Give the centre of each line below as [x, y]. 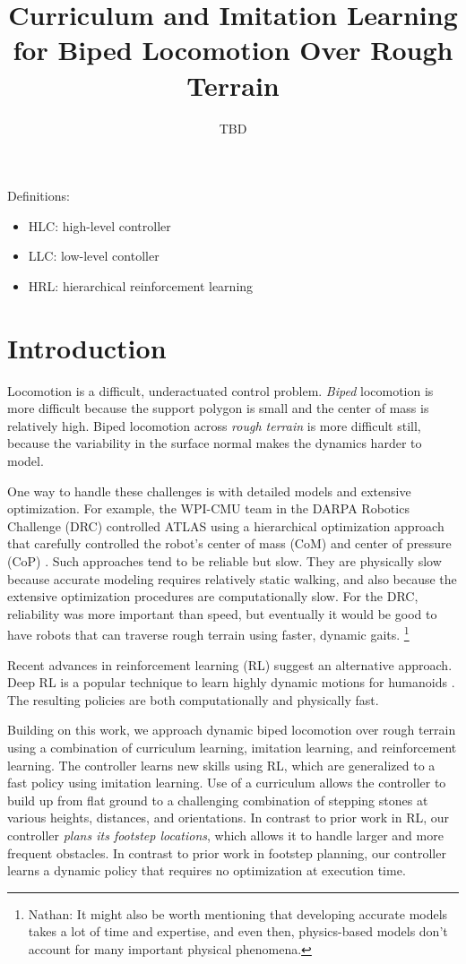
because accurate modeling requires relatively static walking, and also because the [232, 578]
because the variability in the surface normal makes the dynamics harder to [215, 443]
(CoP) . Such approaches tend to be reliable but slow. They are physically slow [224, 560]
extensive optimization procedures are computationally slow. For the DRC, [213, 596]
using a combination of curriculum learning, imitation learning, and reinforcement [232, 747]
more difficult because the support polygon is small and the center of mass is [218, 408]
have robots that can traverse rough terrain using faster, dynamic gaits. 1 [208, 633]
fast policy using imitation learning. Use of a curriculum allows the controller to [227, 783]
